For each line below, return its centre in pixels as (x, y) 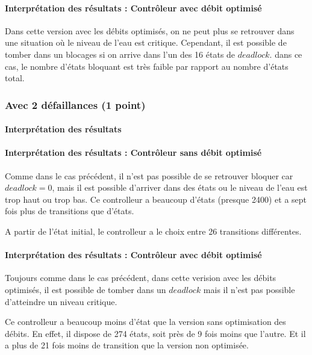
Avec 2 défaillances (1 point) (75, 104)
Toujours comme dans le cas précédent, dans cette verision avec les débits (141, 278)
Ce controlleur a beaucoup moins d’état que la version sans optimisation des (145, 322)
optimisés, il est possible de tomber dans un (86, 289)
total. (15, 78)
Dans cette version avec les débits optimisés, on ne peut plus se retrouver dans (150, 30)
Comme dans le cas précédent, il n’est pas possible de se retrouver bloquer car (149, 175)
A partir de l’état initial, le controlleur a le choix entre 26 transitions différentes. (153, 231)
